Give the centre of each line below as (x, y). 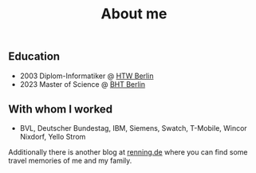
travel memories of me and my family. (70, 161)
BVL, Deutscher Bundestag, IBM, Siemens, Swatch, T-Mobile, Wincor (133, 128)
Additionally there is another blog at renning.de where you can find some (128, 152)
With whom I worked (61, 109)
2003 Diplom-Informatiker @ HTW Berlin (87, 76)
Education (34, 57)
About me (134, 14)
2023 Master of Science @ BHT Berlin (83, 84)
